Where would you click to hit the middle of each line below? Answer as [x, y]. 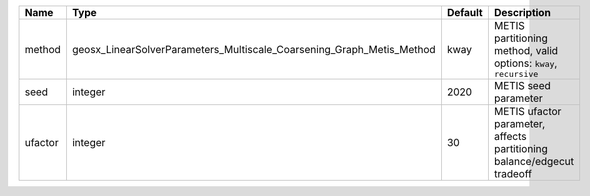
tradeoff [512, 173]
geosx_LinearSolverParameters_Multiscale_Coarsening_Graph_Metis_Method [253, 49]
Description [522, 12]
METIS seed [522, 85]
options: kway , [525, 63]
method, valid [526, 50]
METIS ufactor [527, 111]
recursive [516, 74]
